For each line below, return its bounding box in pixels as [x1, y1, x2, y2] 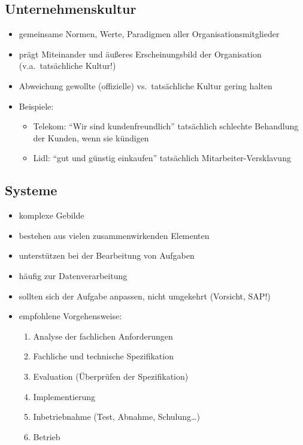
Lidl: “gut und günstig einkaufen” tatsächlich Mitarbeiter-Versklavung [33, 152, 291, 164]
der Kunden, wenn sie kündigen [33, 131, 149, 144]
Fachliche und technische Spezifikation [33, 350, 174, 362]
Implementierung [33, 390, 96, 402]
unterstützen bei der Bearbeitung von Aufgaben [19, 249, 195, 262]
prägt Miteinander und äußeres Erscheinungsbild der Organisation [19, 47, 262, 60]
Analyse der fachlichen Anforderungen [33, 329, 173, 342]
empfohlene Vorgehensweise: [19, 310, 122, 322]
